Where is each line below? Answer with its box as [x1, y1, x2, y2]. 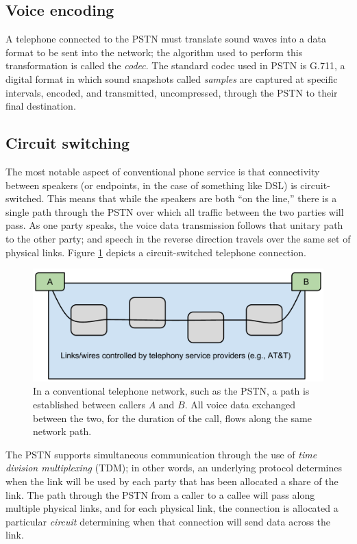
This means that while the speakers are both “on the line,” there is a [47, 191, 337, 206]
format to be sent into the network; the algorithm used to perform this [5, 45, 303, 59]
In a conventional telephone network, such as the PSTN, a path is [33, 384, 310, 398]
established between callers [33, 397, 145, 411]
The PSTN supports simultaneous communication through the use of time [5, 447, 317, 461]
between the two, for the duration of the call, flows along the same [33, 410, 312, 425]
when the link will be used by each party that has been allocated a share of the [5, 473, 338, 488]
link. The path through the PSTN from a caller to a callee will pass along [5, 487, 315, 502]
